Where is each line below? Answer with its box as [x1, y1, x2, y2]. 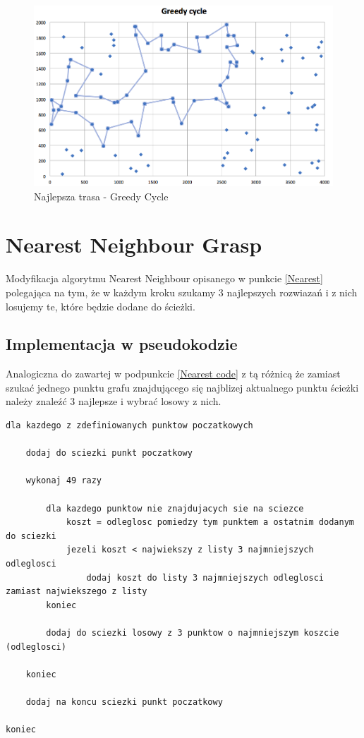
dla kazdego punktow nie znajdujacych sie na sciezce [46, 503, 304, 514]
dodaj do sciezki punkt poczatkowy [25, 448, 193, 459]
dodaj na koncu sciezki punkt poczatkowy [25, 696, 223, 707]
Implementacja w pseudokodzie [6, 333, 238, 355]
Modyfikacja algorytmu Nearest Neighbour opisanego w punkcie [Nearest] [6, 271, 323, 286]
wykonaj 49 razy [25, 476, 102, 486]
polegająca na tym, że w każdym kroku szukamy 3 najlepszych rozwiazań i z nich [6, 284, 358, 299]
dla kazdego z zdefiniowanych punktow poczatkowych [6, 421, 253, 431]
